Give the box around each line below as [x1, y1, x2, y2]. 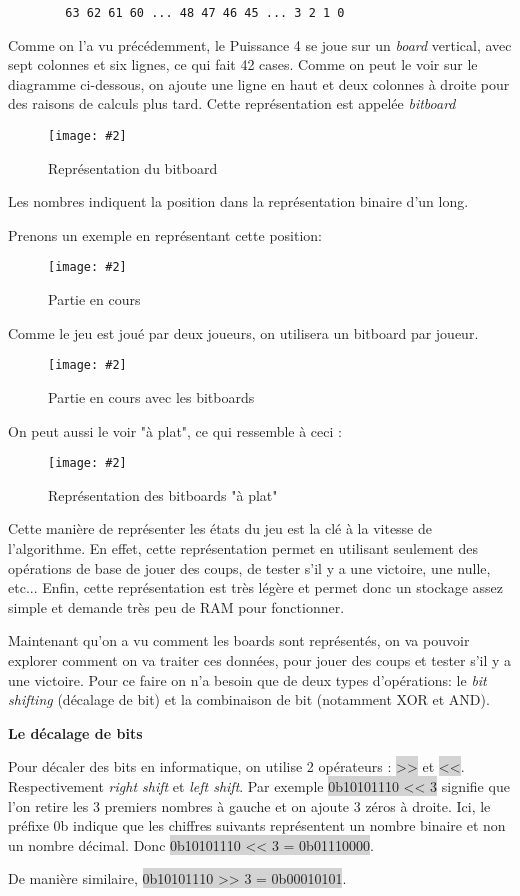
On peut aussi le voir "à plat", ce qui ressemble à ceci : [8, 420, 342, 441]
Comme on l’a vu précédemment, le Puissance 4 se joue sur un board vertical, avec [8, 34, 512, 55]
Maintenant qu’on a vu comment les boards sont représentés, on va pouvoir [8, 630, 470, 651]
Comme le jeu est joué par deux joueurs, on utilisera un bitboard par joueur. [8, 322, 479, 343]
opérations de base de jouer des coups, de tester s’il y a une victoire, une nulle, [8, 557, 491, 578]
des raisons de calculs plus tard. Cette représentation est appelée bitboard [8, 93, 456, 114]
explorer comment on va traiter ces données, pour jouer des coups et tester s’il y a [8, 649, 512, 670]
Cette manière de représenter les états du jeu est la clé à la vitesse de [8, 518, 433, 539]
